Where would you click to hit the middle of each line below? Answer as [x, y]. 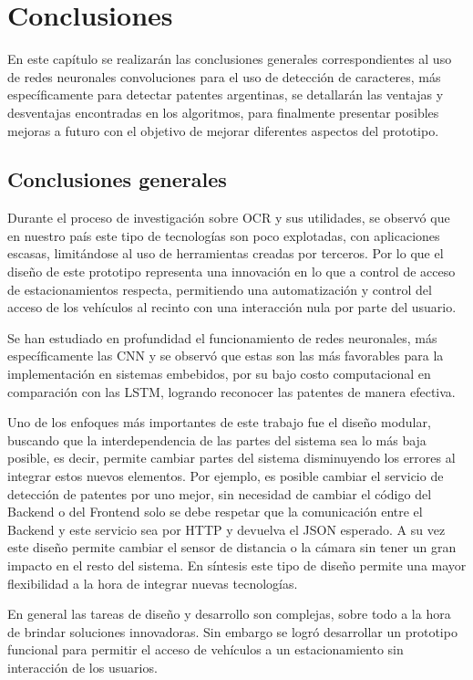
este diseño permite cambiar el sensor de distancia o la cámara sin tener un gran [232, 547]
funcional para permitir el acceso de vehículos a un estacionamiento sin [206, 649]
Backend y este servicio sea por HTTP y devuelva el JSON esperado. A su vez [226, 529]
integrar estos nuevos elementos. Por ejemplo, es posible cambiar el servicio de [226, 476]
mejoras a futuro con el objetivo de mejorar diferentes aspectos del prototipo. [223, 130]
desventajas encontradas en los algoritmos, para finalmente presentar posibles [223, 112]
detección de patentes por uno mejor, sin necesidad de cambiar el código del [220, 493]
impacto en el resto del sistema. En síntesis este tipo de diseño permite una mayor [237, 565]
